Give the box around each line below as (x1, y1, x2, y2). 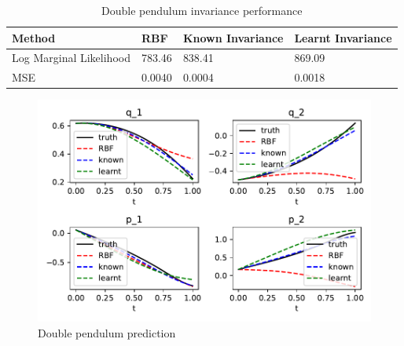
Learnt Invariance (294, 29, 392, 46)
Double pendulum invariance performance (101, 2, 303, 18)
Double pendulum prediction (38, 324, 176, 341)
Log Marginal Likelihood (12, 49, 130, 66)
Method (12, 29, 56, 46)
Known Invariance (182, 29, 284, 46)
